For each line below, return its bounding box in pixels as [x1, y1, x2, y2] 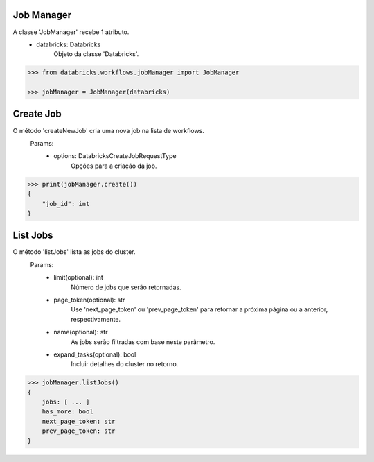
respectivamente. [71, 315, 121, 323]
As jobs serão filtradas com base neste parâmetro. [71, 337, 215, 346]
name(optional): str [53, 328, 108, 336]
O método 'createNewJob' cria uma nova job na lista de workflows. [12, 126, 204, 135]
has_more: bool [42, 408, 93, 416]
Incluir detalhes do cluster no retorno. [71, 360, 179, 368]
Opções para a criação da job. [71, 162, 157, 170]
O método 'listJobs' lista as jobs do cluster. [12, 248, 136, 256]
